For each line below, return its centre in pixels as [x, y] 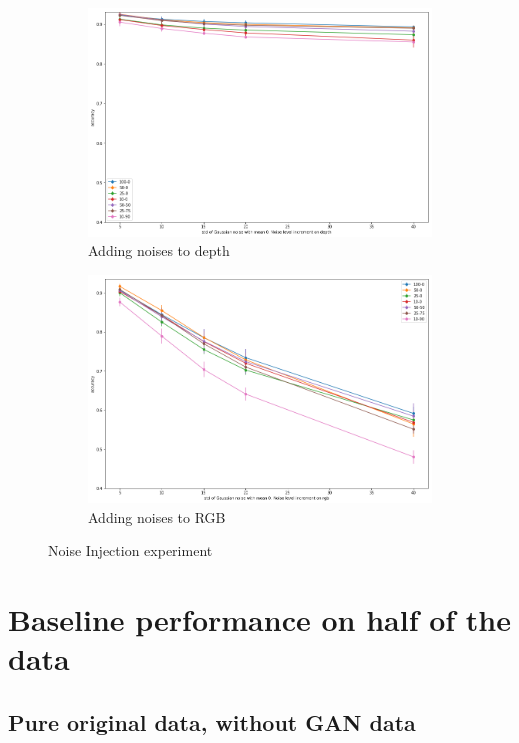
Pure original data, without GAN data [212, 722]
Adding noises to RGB [157, 516]
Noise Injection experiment [130, 550]
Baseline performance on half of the [259, 619]
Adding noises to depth [159, 250]
